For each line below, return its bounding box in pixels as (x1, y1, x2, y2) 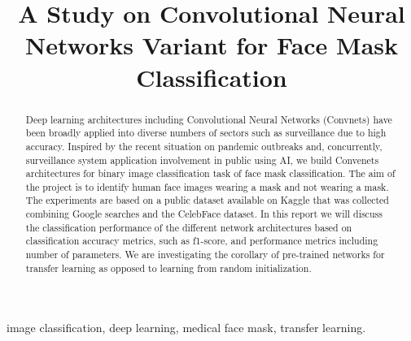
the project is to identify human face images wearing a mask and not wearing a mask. (25, 179, 389, 193)
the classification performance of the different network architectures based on (25, 220, 352, 234)
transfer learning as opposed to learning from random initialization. (25, 261, 312, 274)
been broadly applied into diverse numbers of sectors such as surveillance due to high (25, 126, 387, 140)
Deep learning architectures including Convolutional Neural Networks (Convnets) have (25, 112, 392, 126)
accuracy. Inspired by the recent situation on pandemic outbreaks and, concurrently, (25, 139, 383, 153)
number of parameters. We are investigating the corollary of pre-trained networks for (25, 248, 385, 261)
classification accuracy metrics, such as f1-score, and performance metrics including (25, 234, 378, 248)
